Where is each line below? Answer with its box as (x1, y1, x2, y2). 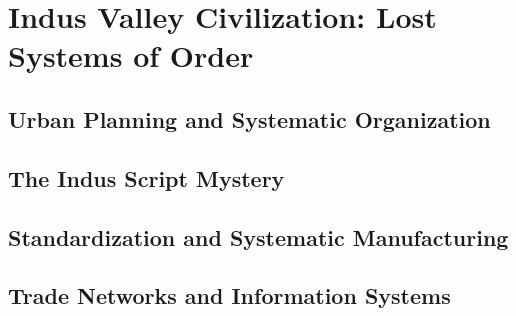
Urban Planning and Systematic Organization (8, 103, 491, 134)
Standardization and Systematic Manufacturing (8, 221, 509, 252)
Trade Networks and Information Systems (8, 280, 451, 311)
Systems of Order (8, 35, 254, 76)
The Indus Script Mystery (8, 162, 285, 193)
